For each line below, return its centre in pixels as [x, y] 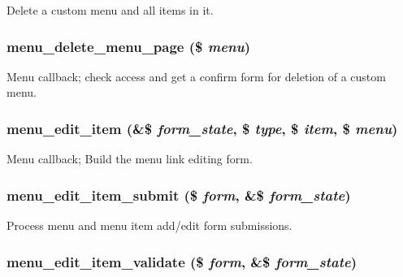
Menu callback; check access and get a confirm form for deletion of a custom [196, 76]
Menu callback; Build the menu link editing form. [130, 159]
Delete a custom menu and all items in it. [110, 10]
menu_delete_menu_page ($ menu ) [129, 46]
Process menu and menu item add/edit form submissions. [149, 225]
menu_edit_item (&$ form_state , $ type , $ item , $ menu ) [202, 128]
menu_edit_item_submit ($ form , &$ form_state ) [179, 195]
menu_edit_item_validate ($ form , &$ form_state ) [182, 261]
